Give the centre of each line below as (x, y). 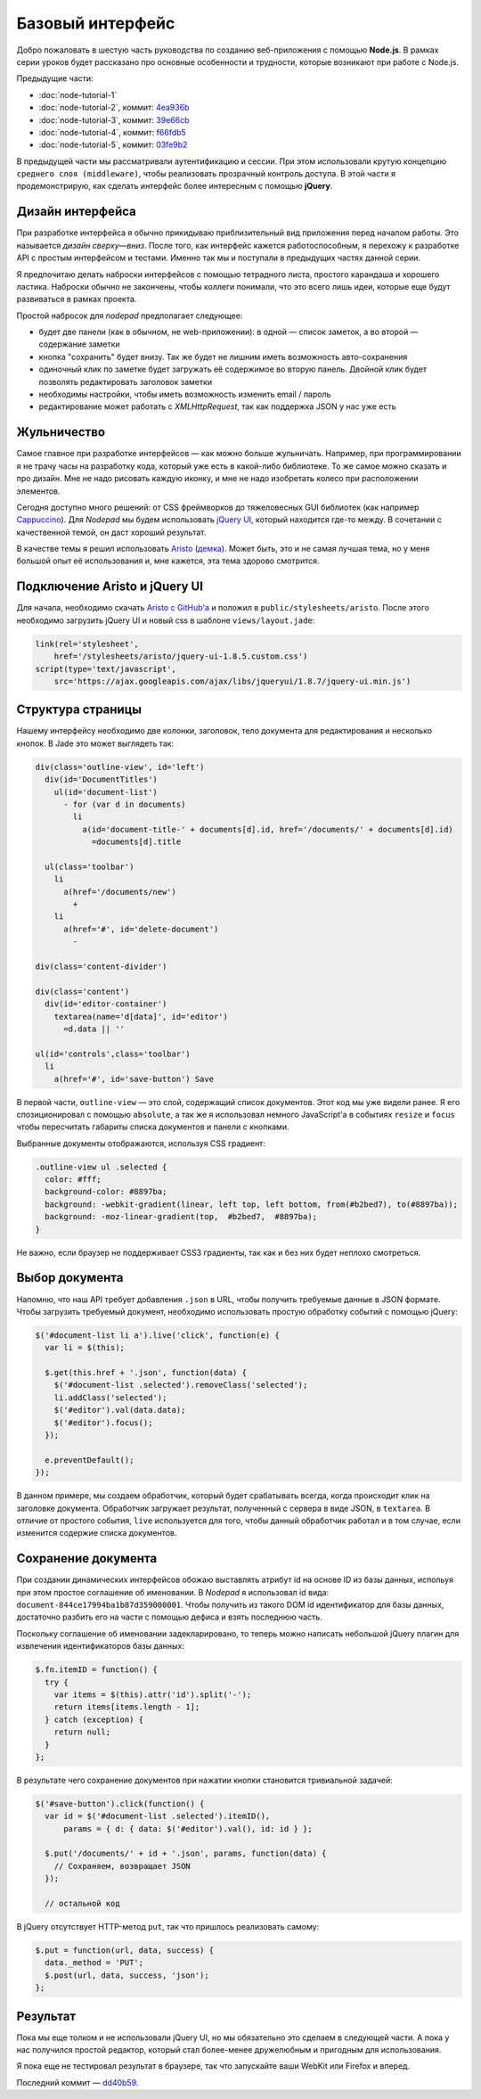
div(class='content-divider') (101, 967)
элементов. (39, 491)
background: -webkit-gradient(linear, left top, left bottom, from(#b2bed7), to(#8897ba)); (252, 1204)
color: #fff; (73, 1180)
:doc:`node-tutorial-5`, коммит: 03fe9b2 (113, 145)
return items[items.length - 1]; (127, 1707)
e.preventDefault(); (90, 1460)
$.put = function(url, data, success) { (124, 1951)
